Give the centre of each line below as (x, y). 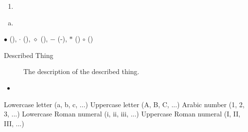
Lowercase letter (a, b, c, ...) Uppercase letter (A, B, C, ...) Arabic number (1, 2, (124, 104)
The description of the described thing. (81, 71)
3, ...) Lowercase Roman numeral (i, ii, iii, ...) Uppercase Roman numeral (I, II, (122, 114)
